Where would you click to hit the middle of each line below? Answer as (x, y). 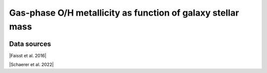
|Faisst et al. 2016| (28, 55)
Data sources (30, 44)
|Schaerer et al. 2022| (31, 65)
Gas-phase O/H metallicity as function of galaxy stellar (124, 13)
